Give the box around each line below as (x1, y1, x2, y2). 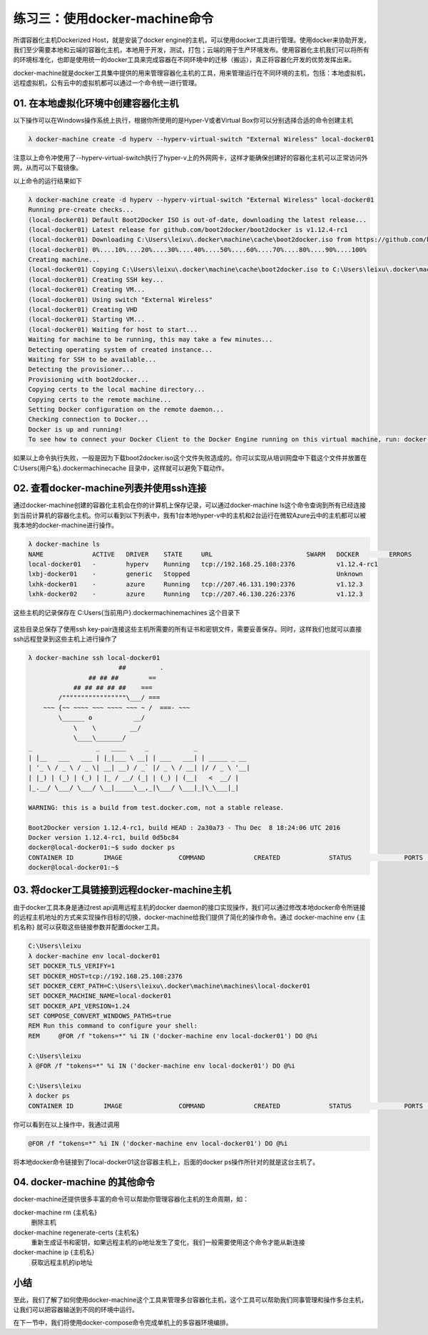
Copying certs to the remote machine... (28, 395, 171, 403)
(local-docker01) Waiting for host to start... (28, 325, 198, 333)
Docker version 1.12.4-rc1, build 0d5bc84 (28, 833, 179, 841)
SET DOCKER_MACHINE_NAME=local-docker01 (28, 992, 171, 1000)
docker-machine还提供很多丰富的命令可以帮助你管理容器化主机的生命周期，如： (13, 1195, 249, 1204)
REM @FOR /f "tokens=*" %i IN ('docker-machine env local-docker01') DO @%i (28, 1032, 318, 1040)
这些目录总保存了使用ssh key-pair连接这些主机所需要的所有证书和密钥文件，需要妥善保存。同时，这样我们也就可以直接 (13, 624, 362, 633)
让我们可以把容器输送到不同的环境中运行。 (13, 1306, 138, 1314)
